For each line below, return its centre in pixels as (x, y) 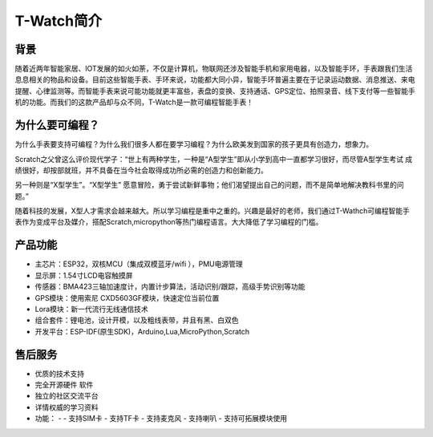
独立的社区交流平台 (67, 396)
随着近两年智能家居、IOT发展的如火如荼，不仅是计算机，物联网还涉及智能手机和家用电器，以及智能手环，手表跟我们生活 (214, 69)
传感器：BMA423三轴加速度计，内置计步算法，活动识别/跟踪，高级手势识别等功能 (170, 287)
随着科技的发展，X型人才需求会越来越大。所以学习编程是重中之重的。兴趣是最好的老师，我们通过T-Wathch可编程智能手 (212, 211)
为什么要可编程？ (57, 125)
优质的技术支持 (59, 374)
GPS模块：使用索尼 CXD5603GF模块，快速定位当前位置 (127, 297)
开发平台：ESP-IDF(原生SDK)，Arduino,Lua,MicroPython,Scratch (142, 331)
